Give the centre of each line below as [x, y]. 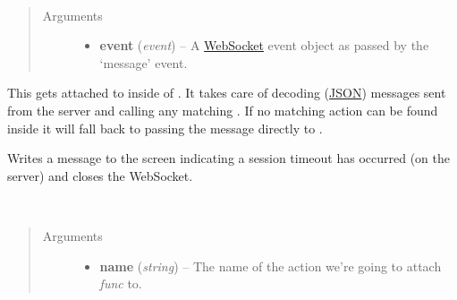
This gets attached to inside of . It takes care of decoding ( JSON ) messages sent [227, 93]
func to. [121, 283]
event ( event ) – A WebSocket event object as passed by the [264, 45]
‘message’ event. [144, 62]
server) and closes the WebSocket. [100, 175]
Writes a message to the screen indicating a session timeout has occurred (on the [228, 158]
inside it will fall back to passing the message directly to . [165, 128]
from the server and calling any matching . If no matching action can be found [223, 110]
